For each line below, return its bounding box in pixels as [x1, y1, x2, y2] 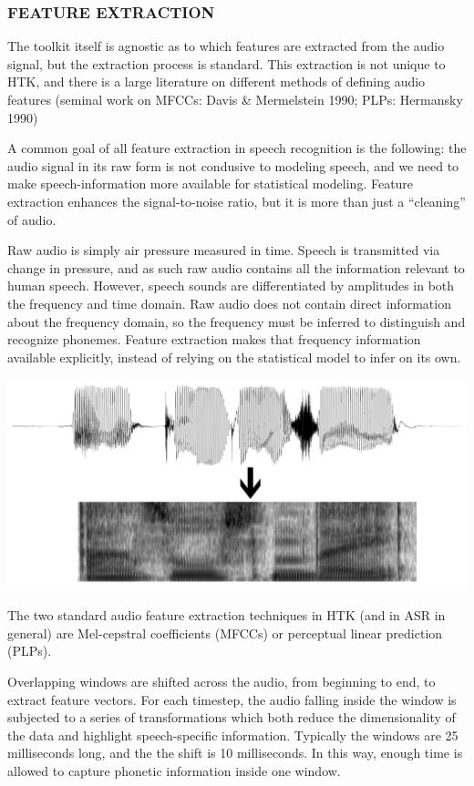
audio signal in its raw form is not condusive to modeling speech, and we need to [7, 156, 459, 175]
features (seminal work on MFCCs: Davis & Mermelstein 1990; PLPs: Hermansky [7, 90, 463, 108]
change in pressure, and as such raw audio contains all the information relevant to [7, 258, 465, 277]
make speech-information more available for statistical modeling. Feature [7, 174, 414, 193]
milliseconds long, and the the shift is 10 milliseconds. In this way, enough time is [7, 743, 463, 762]
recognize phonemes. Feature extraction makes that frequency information [7, 330, 421, 349]
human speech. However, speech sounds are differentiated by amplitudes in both [7, 276, 455, 295]
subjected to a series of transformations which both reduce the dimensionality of [7, 708, 456, 727]
